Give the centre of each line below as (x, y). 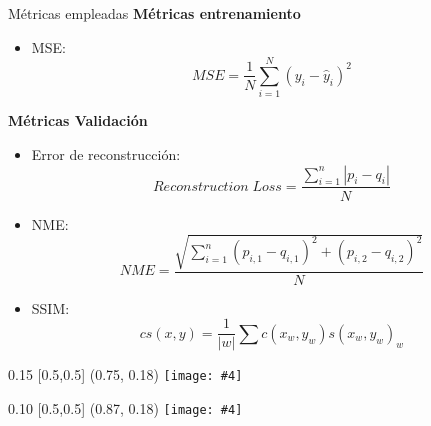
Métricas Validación (78, 120)
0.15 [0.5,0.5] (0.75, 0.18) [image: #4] (125, 374)
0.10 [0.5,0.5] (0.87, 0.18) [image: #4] (125, 408)
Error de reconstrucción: (106, 153)
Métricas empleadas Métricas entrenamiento (154, 13)
